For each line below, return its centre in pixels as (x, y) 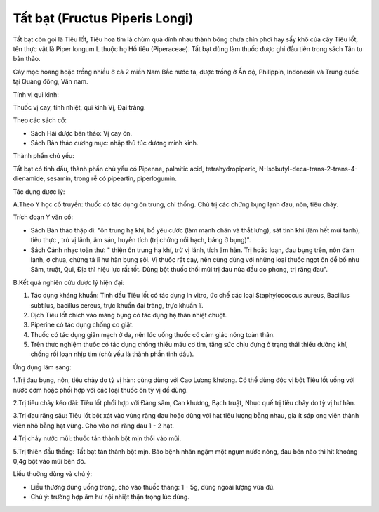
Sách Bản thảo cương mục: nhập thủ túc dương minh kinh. (114, 143)
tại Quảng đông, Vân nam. (51, 81)
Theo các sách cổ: (40, 120)
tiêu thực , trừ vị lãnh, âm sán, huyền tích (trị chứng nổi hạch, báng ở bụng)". (141, 240)
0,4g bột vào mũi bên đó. (49, 461)
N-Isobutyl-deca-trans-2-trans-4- (308, 169)
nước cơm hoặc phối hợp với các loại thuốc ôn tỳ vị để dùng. (101, 390)
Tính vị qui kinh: (36, 94)
